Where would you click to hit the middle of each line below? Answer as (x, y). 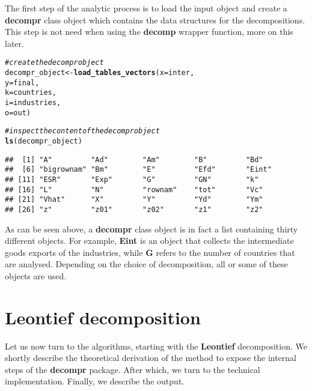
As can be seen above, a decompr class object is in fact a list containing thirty (151, 229)
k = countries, (31, 93)
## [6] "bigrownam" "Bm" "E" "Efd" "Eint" (138, 170)
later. (14, 43)
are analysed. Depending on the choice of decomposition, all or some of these (146, 264)
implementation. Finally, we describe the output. (95, 381)
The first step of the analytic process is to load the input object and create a (146, 8)
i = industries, (33, 103)
